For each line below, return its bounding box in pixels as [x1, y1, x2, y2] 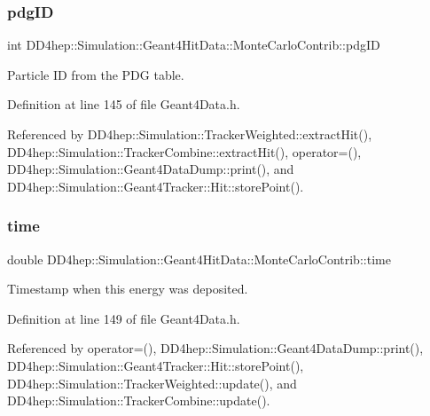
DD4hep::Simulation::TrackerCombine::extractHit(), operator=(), [7, 142, 362, 161]
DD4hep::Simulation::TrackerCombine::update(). [7, 391, 270, 410]
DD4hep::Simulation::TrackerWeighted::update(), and [7, 373, 297, 392]
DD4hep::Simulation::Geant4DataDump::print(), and [7, 160, 294, 178]
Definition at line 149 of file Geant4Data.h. [7, 309, 240, 327]
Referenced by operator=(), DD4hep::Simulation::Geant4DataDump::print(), [7, 339, 424, 357]
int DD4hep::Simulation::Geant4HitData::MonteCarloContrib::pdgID [7, 35, 380, 54]
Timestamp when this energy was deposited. [7, 279, 248, 298]
